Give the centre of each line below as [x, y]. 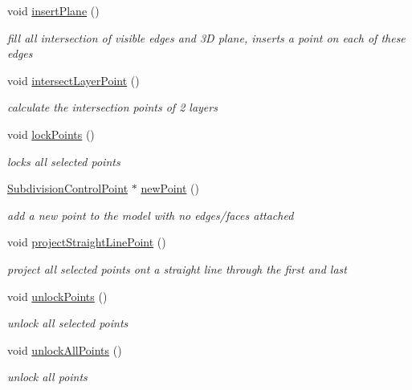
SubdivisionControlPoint [68, 188]
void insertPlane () [53, 10]
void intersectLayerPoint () [73, 80]
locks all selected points [64, 161]
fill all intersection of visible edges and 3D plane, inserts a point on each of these [206, 37]
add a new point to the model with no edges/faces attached [151, 215]
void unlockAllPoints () [65, 349]
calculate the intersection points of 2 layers [112, 107]
